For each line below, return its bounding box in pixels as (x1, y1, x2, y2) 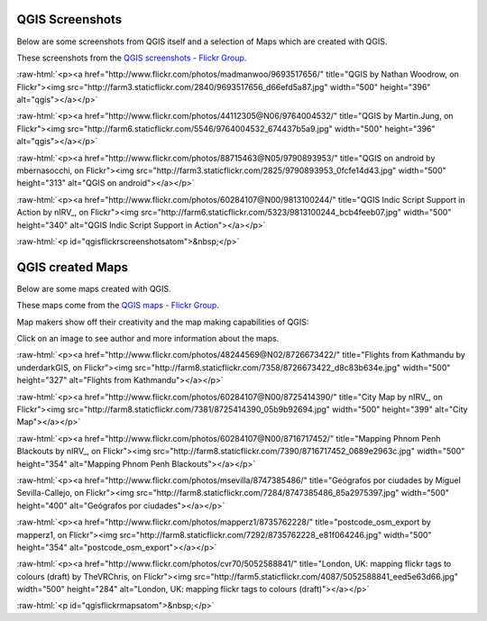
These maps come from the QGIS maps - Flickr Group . (16, 300, 220, 311)
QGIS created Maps (16, 260, 128, 275)
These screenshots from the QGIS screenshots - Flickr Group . (16, 52, 247, 63)
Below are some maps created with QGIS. (16, 283, 171, 294)
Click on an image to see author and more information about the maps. (16, 333, 280, 344)
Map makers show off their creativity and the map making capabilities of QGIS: (16, 316, 309, 327)
